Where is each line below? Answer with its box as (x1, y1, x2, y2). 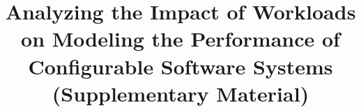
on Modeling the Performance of (21, 24, 340, 53)
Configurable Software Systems (28, 51, 333, 80)
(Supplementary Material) (52, 79, 309, 107)
